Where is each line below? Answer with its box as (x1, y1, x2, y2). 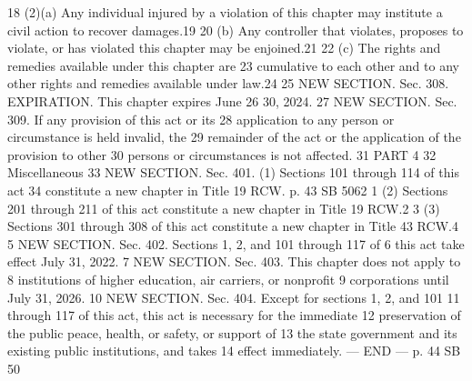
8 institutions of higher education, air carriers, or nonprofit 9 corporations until (7, 269, 449, 288)
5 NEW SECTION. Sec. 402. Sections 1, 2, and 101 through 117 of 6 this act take (7, 234, 465, 253)
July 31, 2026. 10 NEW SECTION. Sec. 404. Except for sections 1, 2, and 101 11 (7, 287, 460, 306)
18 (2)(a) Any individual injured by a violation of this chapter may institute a (7, 3, 443, 21)
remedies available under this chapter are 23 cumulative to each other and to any (7, 55, 459, 75)
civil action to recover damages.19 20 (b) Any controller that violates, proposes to (7, 20, 464, 39)
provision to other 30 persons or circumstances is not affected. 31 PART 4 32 (7, 145, 437, 164)
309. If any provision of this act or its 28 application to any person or (7, 109, 395, 128)
